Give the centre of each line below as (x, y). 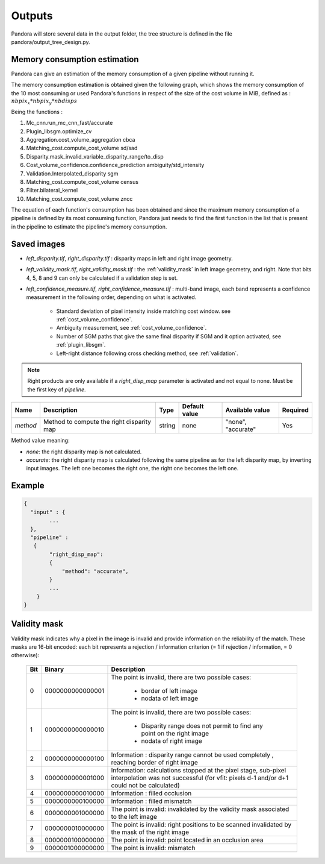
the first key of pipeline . (57, 389)
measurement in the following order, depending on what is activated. (111, 297)
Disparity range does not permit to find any (202, 725)
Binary (54, 669)
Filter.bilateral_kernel (52, 191)
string (167, 426)
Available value (248, 410)
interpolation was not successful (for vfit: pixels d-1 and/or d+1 (200, 778)
